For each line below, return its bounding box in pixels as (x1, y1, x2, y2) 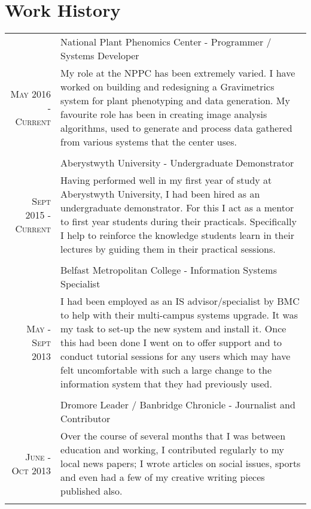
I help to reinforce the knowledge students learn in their (60, 228, 295, 243)
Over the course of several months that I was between (60, 429, 286, 443)
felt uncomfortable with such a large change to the (60, 363, 272, 377)
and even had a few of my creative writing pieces (60, 470, 265, 484)
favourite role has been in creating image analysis (60, 107, 267, 122)
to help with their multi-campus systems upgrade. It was (60, 308, 298, 322)
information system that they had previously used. (60, 377, 272, 391)
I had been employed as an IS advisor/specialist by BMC (60, 294, 300, 308)
